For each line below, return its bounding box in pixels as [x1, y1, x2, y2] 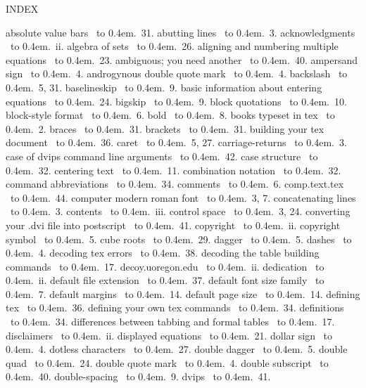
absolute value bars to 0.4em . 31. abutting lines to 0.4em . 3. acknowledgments [6, 25, 355, 39]
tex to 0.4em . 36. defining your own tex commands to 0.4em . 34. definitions [6, 300, 344, 315]
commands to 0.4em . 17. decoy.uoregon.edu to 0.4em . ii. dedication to [6, 259, 324, 273]
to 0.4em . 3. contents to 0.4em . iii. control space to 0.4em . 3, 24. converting [10, 204, 351, 219]
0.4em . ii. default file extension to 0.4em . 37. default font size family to [6, 273, 324, 287]
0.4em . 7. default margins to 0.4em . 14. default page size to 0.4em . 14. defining [6, 286, 360, 301]
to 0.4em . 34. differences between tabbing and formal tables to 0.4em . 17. [10, 314, 335, 329]
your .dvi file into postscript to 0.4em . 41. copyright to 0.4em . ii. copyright [6, 217, 341, 232]
